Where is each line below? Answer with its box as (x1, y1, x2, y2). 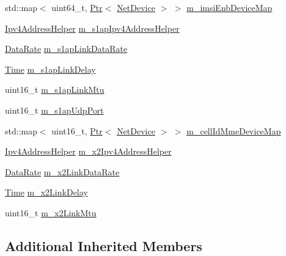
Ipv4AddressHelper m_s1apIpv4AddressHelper (5, 21, 180, 34)
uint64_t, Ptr (51, 1, 103, 13)
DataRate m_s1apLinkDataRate (5, 42, 128, 55)
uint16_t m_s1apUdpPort (5, 103, 104, 116)
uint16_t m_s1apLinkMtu (5, 83, 105, 96)
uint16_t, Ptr (51, 124, 103, 137)
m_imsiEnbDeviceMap (186, 1, 273, 13)
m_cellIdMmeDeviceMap (186, 124, 281, 137)
